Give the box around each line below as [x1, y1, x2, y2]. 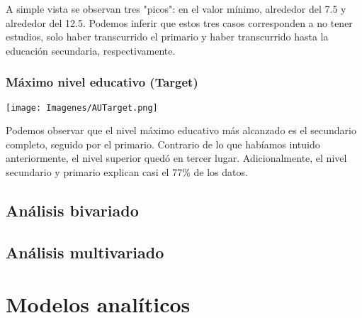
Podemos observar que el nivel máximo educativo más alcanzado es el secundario [6, 123, 356, 138]
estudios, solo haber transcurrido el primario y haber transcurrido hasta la [6, 29, 329, 44]
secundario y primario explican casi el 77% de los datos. [6, 165, 248, 180]
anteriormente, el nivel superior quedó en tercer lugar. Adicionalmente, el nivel [6, 150, 347, 165]
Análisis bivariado [6, 199, 139, 221]
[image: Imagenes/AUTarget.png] [6, 102, 158, 113]
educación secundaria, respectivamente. [6, 43, 176, 57]
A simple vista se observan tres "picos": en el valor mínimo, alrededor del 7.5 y [6, 1, 346, 16]
